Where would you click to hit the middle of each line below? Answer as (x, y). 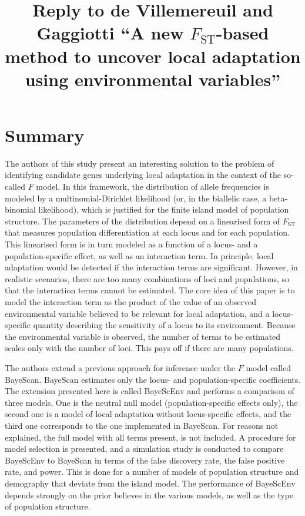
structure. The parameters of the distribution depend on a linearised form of (143, 221)
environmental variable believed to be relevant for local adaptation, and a (137, 313)
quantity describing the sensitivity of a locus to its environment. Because (164, 325)
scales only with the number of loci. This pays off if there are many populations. (149, 348)
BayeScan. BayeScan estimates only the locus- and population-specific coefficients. (153, 379)
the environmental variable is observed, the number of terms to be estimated (143, 336)
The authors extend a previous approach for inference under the (120, 367)
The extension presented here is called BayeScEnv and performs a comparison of (150, 391)
